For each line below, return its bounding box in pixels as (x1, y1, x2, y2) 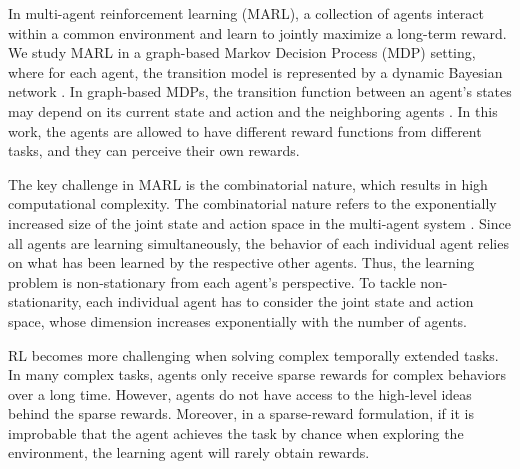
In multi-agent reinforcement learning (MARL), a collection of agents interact (8, 3, 484, 23)
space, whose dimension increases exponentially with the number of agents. (8, 310, 468, 331)
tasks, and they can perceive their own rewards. (8, 140, 300, 161)
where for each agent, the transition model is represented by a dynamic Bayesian (8, 61, 503, 82)
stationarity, (8, 291, 82, 312)
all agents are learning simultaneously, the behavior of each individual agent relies (8, 232, 509, 253)
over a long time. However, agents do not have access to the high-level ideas (8, 383, 472, 404)
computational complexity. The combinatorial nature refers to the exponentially (8, 193, 497, 214)
